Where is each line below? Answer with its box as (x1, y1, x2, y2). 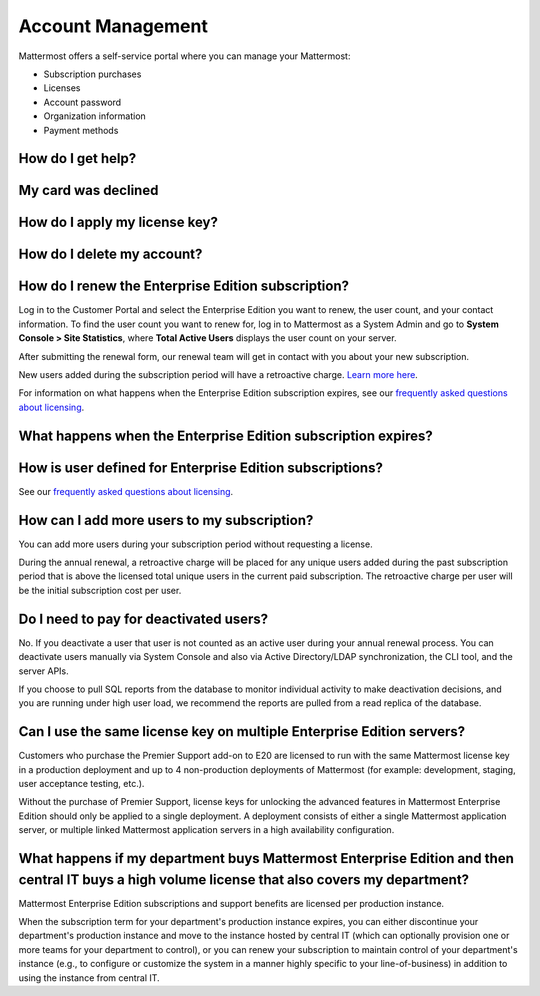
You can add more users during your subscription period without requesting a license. (18, 538, 374, 550)
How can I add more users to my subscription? (18, 511, 314, 529)
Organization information (43, 110, 147, 122)
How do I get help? (18, 150, 137, 167)
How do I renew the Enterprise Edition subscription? (18, 278, 350, 295)
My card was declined (18, 182, 159, 199)
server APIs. (18, 665, 69, 677)
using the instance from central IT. (18, 971, 160, 984)
